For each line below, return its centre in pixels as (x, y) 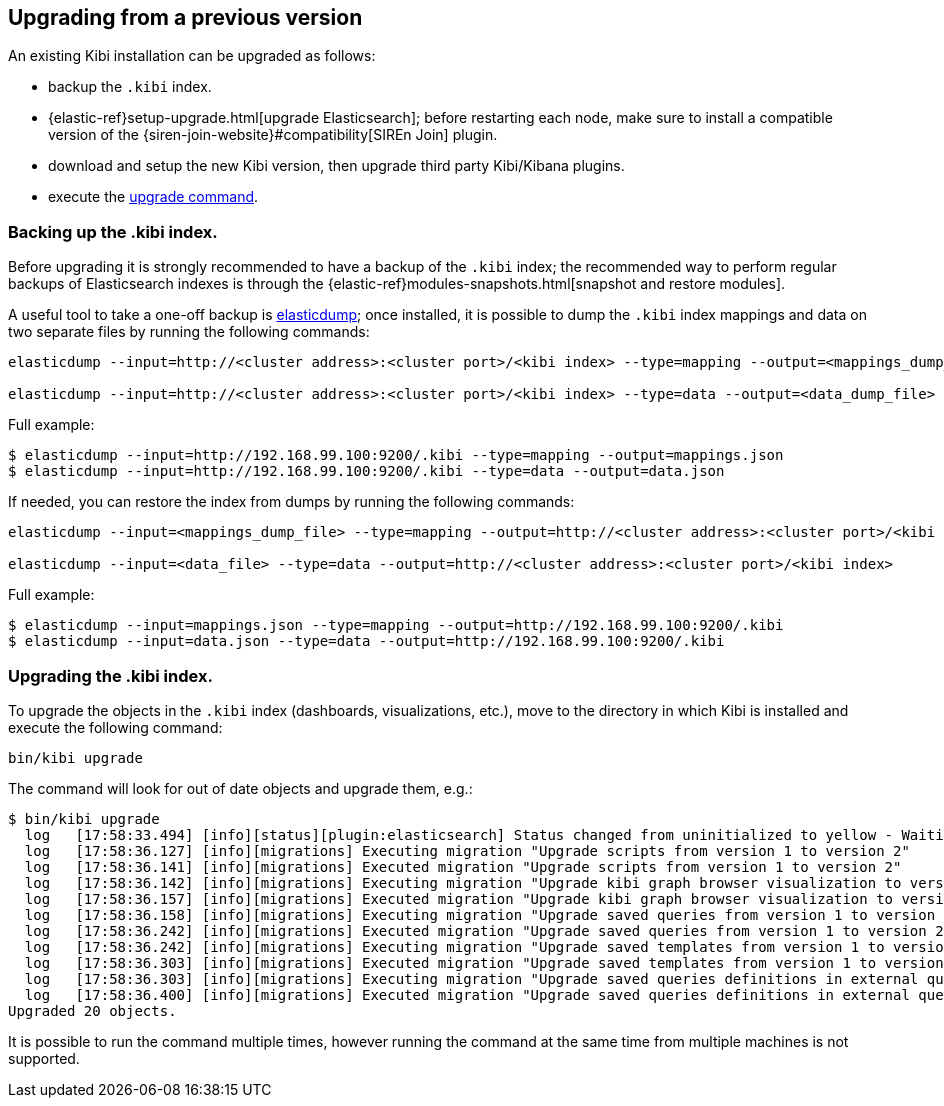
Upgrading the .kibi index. (110, 675)
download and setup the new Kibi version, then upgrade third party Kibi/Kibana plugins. (336, 166)
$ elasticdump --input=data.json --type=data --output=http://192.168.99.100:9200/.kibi (366, 641)
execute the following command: (115, 727)
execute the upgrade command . (153, 197)
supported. (44, 1058)
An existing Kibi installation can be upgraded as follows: (192, 56)
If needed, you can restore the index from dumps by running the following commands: (291, 502)
